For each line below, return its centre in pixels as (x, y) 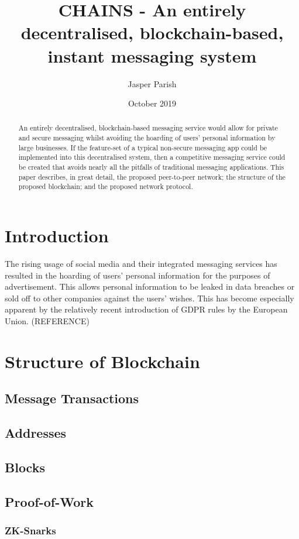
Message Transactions (72, 398)
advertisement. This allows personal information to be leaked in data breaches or (150, 286)
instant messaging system (152, 55)
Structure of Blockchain (102, 361)
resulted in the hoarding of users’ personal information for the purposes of (138, 275)
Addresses (36, 433)
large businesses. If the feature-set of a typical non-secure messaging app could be (143, 147)
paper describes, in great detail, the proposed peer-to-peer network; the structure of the (152, 176)
